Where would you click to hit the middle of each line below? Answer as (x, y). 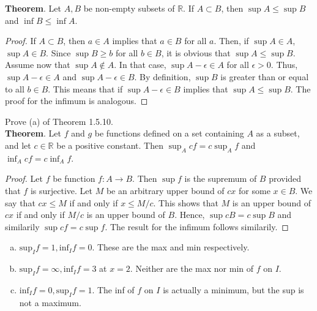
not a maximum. (50, 302)
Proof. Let (24, 178)
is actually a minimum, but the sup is (233, 289)
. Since (58, 52)
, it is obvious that (196, 52)
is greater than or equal (265, 76)
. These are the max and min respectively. (171, 247)
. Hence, (190, 215)
